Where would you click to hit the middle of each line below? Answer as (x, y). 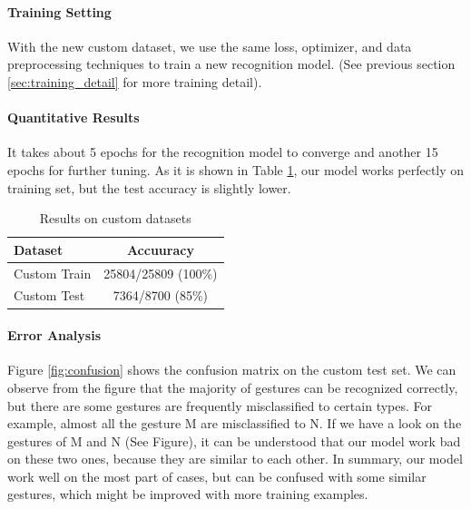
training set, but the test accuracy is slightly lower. (149, 187)
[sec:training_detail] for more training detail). (135, 81)
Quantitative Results (74, 117)
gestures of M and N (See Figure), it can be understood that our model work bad (234, 440)
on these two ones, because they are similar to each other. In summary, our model (235, 459)
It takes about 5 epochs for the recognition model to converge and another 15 (223, 152)
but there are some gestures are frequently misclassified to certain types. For (220, 405)
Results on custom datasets (115, 218)
